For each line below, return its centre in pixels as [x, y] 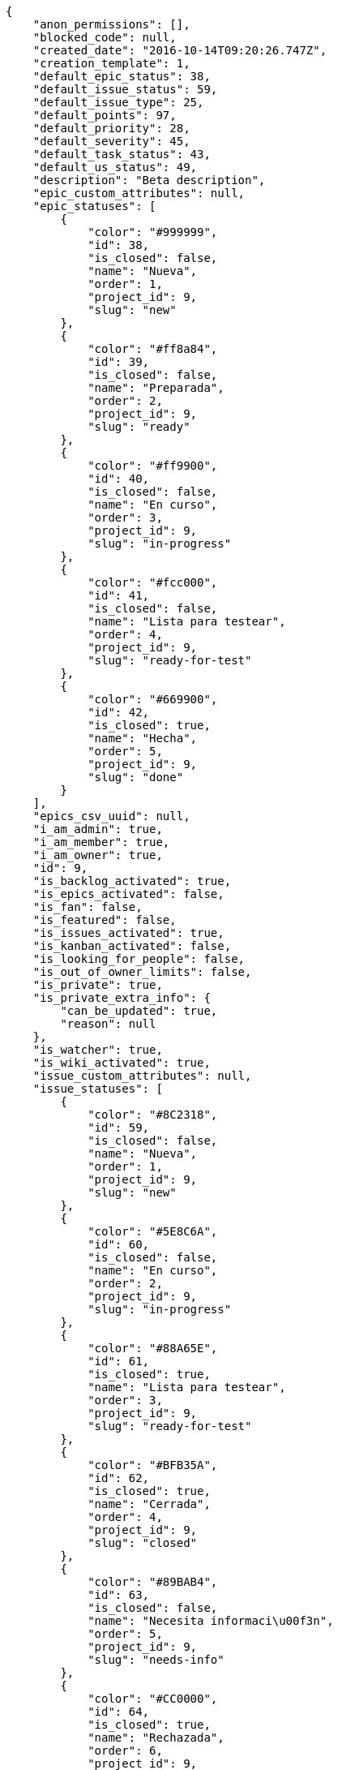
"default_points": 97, [105, 115]
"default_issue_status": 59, [125, 89]
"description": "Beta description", [149, 180]
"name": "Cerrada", [149, 1504]
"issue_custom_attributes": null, [142, 1076]
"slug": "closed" [143, 1543]
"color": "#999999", [153, 232]
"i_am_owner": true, [98, 855]
